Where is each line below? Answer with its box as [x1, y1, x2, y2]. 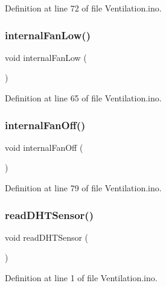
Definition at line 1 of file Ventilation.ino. [5, 272, 158, 284]
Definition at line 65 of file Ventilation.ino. [5, 92, 162, 104]
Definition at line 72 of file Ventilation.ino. [5, 2, 162, 14]
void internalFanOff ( [5, 141, 83, 153]
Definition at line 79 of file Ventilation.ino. [5, 182, 162, 194]
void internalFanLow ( [5, 51, 87, 63]
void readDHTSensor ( [5, 230, 89, 243]
